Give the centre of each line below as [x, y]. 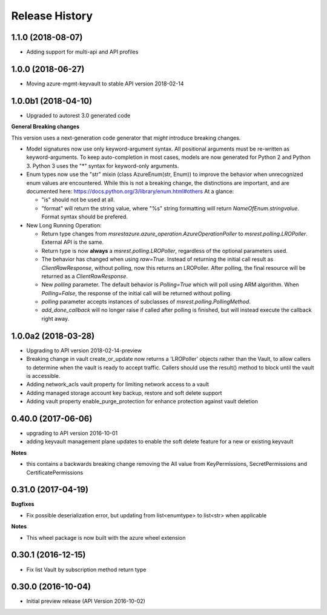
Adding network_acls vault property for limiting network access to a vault [117, 385]
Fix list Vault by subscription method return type [86, 570]
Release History [52, 16]
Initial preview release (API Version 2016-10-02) [86, 601]
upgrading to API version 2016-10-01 [72, 433]
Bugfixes [23, 504]
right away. [55, 318]
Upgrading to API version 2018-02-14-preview [84, 350]
